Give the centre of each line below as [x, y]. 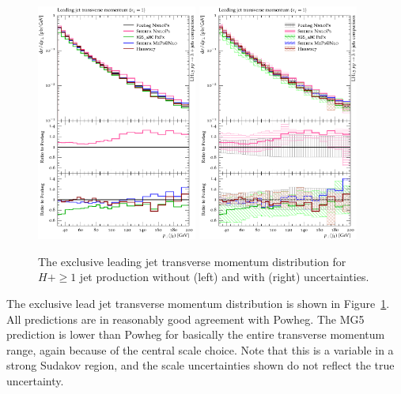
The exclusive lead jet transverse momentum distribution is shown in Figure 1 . [198, 304]
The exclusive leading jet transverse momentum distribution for [192, 261]
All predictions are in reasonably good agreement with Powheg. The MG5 [185, 319]
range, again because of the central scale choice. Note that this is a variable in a [200, 349]
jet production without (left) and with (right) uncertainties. [224, 277]
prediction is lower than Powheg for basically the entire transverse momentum [196, 334]
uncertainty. [35, 381]
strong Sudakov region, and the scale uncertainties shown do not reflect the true [200, 365]
